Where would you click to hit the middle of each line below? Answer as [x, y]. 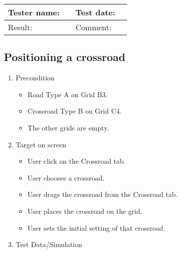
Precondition [35, 78]
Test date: [95, 12]
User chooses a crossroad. [66, 177]
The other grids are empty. [68, 127]
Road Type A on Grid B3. [67, 94]
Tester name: [34, 12]
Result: [20, 27]
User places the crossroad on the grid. [85, 211]
